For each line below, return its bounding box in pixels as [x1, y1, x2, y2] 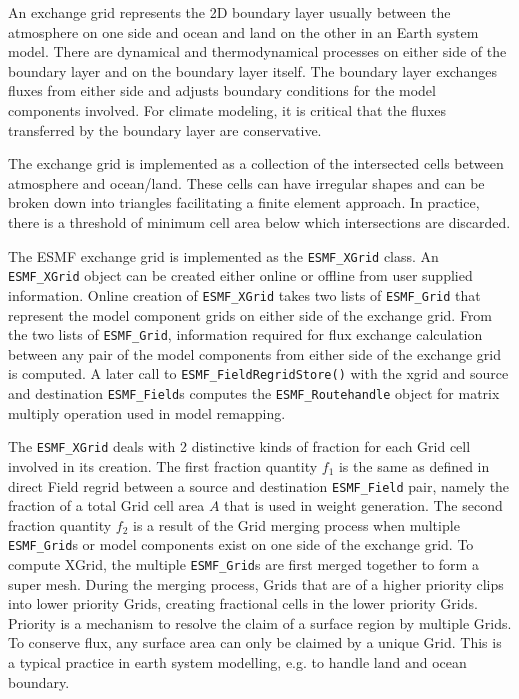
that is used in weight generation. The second [224, 495, 503, 516]
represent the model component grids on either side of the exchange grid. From [8, 304, 493, 325]
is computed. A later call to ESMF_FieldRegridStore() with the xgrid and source [8, 363, 509, 384]
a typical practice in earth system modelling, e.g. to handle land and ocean [8, 652, 467, 673]
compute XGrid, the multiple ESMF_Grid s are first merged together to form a [8, 554, 479, 574]
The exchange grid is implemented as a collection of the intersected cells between [8, 153, 504, 174]
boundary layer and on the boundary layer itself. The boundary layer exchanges [8, 60, 497, 81]
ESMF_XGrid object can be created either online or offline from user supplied [8, 265, 473, 286]
